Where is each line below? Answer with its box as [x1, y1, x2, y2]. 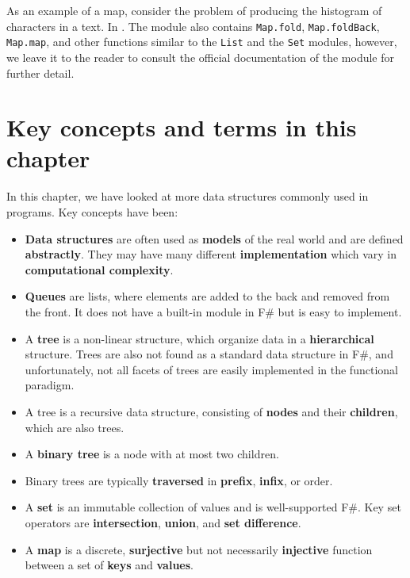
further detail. [6, 64, 75, 81]
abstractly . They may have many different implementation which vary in [25, 246, 397, 262]
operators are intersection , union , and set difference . [25, 514, 301, 530]
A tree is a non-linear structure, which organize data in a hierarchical [25, 330, 374, 346]
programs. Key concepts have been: [6, 204, 178, 220]
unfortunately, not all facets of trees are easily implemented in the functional [25, 361, 398, 377]
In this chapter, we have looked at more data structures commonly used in [6, 188, 369, 205]
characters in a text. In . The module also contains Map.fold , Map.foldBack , [6, 17, 380, 34]
